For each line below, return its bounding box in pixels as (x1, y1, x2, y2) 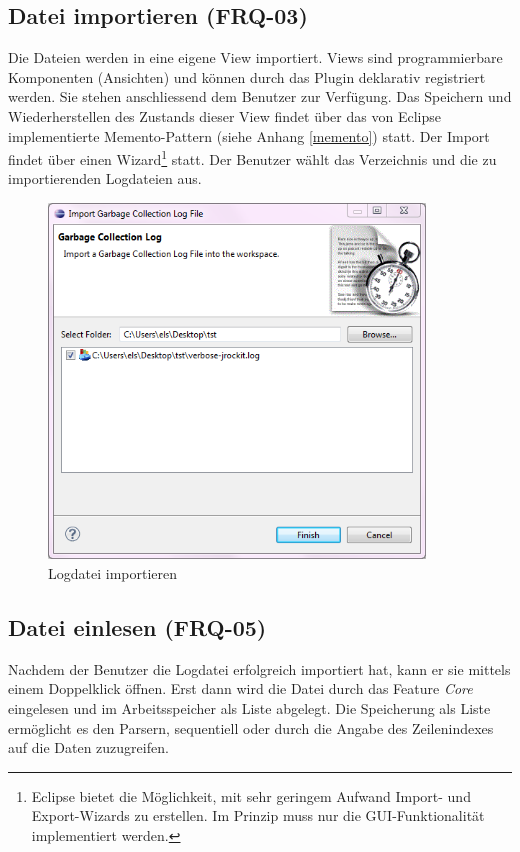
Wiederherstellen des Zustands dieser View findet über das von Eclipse (8, 105, 441, 126)
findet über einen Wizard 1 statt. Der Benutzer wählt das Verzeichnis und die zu (8, 146, 497, 169)
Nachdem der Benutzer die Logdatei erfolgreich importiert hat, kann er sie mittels (8, 658, 511, 679)
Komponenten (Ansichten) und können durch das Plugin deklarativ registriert (8, 66, 486, 87)
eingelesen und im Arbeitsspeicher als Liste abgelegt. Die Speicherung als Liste (8, 697, 491, 718)
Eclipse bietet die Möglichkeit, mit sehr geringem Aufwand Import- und (31, 785, 471, 806)
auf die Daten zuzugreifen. (8, 737, 169, 758)
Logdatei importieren (48, 562, 178, 583)
